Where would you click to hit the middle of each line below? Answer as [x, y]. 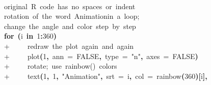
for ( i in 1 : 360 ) [30, 36]
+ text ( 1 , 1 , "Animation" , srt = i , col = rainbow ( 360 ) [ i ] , [106, 76]
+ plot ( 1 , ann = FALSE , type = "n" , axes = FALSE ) [101, 56]
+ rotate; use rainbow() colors [61, 66]
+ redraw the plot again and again [69, 46]
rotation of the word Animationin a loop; [72, 16]
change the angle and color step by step [70, 26]
